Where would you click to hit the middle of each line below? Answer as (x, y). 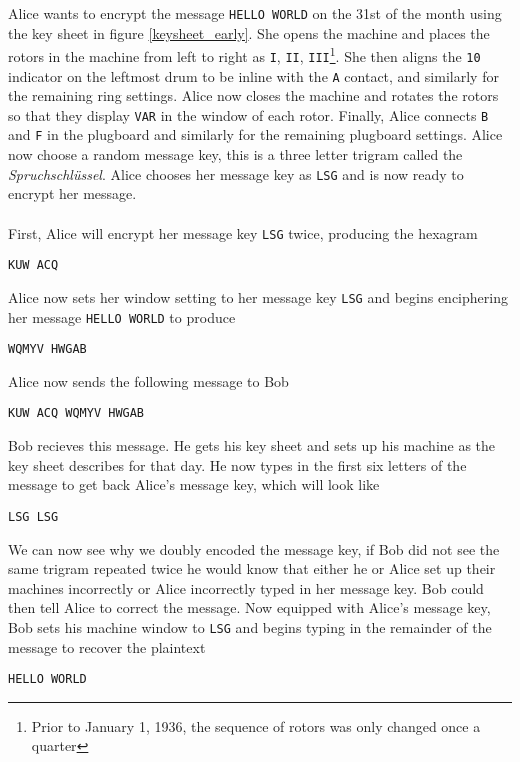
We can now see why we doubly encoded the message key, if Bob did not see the (254, 548)
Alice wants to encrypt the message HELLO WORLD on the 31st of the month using (255, 13)
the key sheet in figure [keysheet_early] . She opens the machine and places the (249, 32)
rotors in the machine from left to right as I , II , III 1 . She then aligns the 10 (244, 54)
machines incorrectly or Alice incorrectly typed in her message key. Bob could (246, 587)
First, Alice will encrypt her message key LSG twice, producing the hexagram (243, 232)
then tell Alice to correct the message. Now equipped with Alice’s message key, (249, 607)
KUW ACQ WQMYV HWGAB (76, 413)
